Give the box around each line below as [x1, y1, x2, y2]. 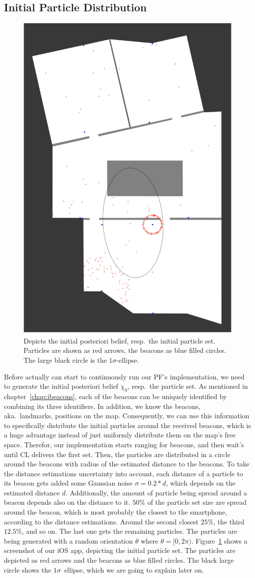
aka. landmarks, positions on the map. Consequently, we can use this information [4, 410, 250, 421]
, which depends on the [166, 478, 236, 488]
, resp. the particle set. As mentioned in [127, 381, 248, 391]
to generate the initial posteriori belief [4, 381, 119, 391]
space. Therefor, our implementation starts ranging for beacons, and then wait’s [4, 439, 244, 449]
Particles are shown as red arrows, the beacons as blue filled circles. [24, 345, 227, 355]
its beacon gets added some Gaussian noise [4, 478, 133, 488]
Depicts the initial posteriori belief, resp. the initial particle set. [24, 335, 216, 346]
